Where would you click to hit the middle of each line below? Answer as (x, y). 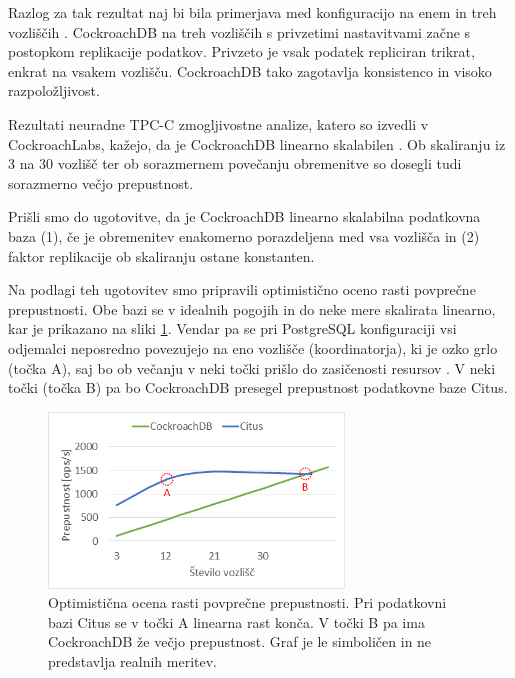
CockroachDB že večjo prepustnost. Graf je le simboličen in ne (240, 641)
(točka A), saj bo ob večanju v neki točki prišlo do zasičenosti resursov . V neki (252, 367)
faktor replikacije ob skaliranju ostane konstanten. (161, 255)
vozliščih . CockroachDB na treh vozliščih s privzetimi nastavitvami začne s (239, 31)
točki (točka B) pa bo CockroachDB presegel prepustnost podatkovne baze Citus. (258, 387)
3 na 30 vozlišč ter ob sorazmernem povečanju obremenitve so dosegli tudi (235, 163)
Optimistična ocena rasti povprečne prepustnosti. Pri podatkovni (247, 602)
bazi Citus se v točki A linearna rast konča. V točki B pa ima (236, 621)
